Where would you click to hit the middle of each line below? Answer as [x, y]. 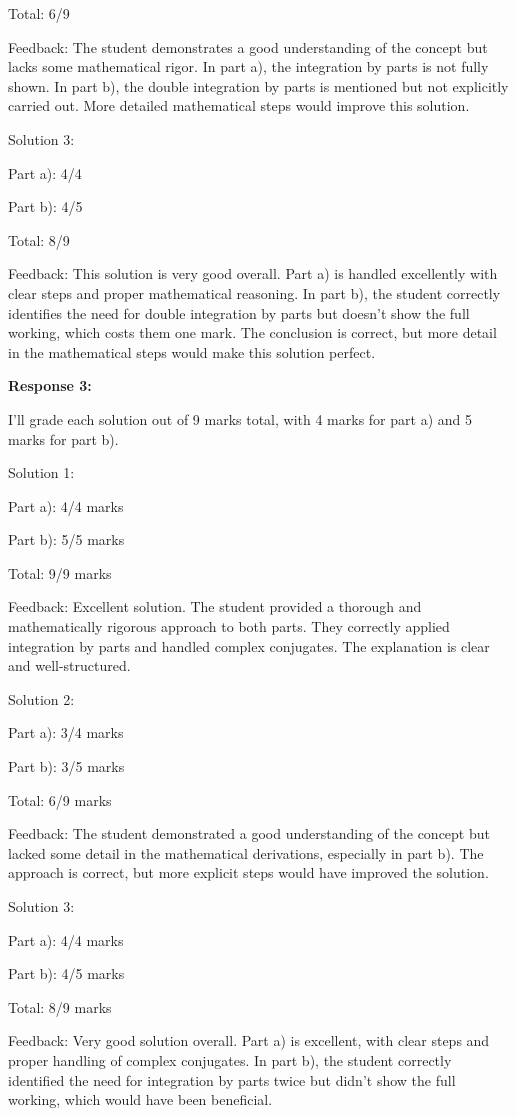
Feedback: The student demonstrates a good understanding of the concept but [248, 46]
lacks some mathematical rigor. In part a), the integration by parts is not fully [248, 66]
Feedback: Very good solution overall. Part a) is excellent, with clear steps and [249, 1040]
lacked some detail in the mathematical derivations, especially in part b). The [246, 852]
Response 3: [50, 385]
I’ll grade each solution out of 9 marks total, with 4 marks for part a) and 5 [240, 418]
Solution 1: [41, 472]
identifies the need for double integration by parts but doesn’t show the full [239, 312]
